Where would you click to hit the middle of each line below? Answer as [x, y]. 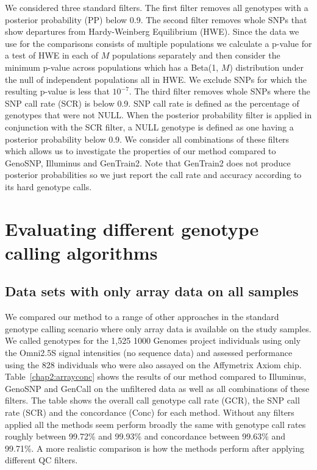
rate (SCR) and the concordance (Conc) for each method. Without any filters [150, 412]
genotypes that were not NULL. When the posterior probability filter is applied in [158, 115]
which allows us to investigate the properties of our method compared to [141, 151]
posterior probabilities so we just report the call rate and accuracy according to [153, 175]
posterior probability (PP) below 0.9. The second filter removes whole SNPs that [156, 19]
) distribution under [266, 67]
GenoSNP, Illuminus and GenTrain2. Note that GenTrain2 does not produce [148, 162]
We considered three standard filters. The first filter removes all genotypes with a [157, 7]
